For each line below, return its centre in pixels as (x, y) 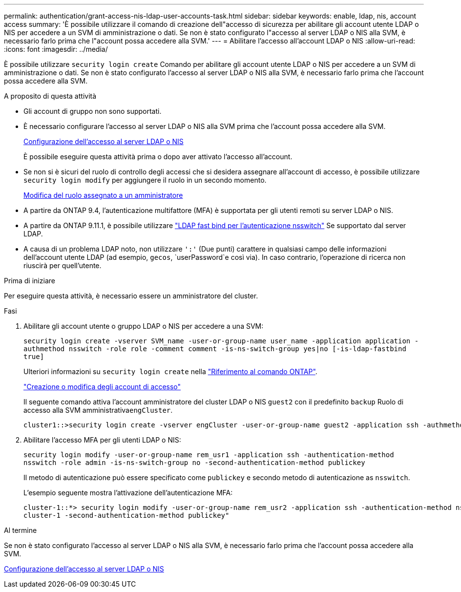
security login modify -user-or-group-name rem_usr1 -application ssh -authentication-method (209, 455)
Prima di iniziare (30, 281)
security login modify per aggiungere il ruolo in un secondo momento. (145, 180)
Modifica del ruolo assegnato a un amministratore (103, 195)
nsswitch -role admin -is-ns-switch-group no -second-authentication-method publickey (194, 463)
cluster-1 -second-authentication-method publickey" (126, 515)
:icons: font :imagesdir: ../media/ (56, 49)
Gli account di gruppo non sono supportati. (93, 111)
